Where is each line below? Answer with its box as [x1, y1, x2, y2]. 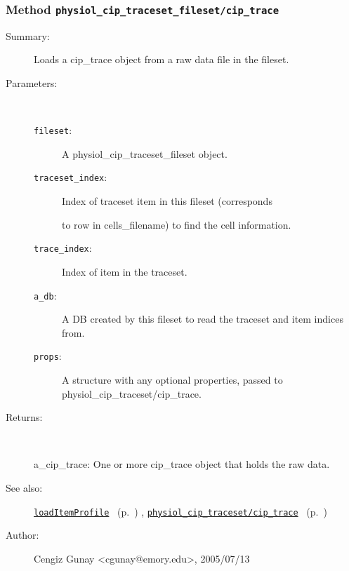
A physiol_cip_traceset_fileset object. [62, 146, 228, 161]
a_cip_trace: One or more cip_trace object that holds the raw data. [34, 457, 330, 471]
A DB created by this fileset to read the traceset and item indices [62, 311, 343, 326]
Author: [6, 528, 39, 542]
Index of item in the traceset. [62, 264, 187, 278]
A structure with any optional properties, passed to [62, 372, 283, 387]
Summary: [6, 28, 50, 43]
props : [34, 349, 62, 363]
